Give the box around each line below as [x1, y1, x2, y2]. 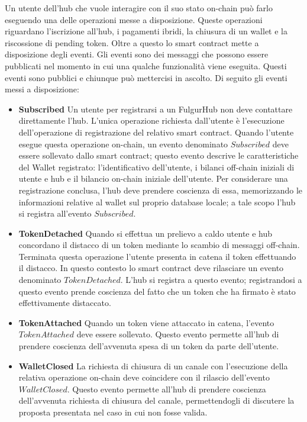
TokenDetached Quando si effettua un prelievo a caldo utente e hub [18, 227, 273, 239]
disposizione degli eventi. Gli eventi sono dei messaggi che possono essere [5, 48, 269, 60]
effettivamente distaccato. [18, 297, 111, 309]
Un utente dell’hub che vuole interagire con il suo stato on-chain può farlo [5, 2, 273, 14]
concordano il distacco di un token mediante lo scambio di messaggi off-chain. [18, 239, 300, 251]
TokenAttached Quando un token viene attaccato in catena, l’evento [18, 316, 274, 328]
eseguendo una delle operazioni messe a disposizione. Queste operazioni [5, 13, 263, 25]
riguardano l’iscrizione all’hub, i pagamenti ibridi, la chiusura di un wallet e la [5, 25, 287, 37]
